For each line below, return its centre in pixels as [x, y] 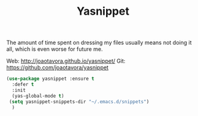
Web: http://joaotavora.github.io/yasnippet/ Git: [66, 61]
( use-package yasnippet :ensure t [51, 79]
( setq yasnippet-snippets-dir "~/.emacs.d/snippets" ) [79, 102]
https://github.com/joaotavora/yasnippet [58, 68]
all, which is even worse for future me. [55, 49]
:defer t [23, 85]
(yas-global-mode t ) [38, 96]
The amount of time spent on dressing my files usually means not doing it [99, 43]
